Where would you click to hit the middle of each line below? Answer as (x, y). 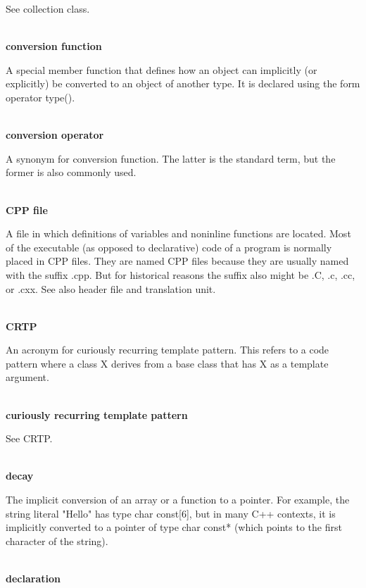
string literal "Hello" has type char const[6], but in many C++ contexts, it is (171, 513)
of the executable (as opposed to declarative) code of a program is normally (169, 247)
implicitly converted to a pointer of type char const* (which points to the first (174, 527)
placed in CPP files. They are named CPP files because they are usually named (177, 261)
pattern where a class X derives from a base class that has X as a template (167, 363)
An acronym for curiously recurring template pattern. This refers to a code (168, 350)
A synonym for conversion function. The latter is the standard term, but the (171, 158)
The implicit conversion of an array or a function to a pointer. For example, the (178, 500)
